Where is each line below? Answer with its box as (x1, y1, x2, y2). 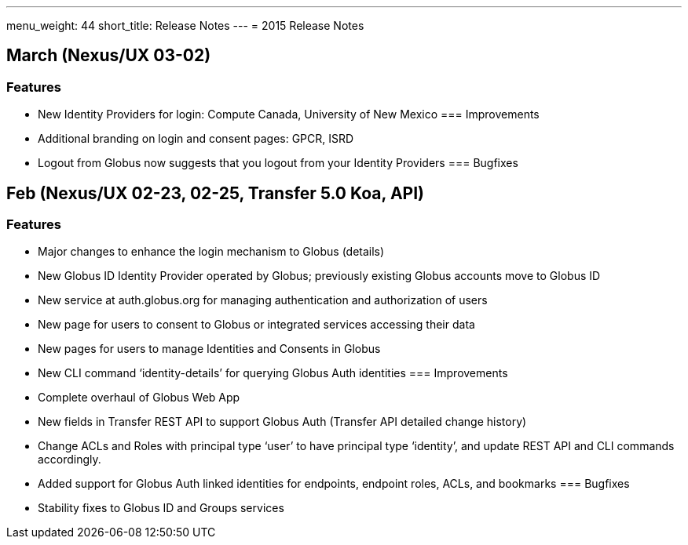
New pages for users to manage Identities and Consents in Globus (38, 342, 381, 356)
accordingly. (38, 452, 101, 467)
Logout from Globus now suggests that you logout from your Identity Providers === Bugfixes (38, 156, 518, 170)
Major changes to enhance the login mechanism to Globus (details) (38, 245, 385, 259)
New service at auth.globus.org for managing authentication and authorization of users (38, 293, 488, 307)
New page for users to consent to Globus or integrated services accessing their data (38, 318, 475, 332)
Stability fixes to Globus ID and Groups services (38, 501, 284, 515)
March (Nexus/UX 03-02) (6, 45, 211, 66)
